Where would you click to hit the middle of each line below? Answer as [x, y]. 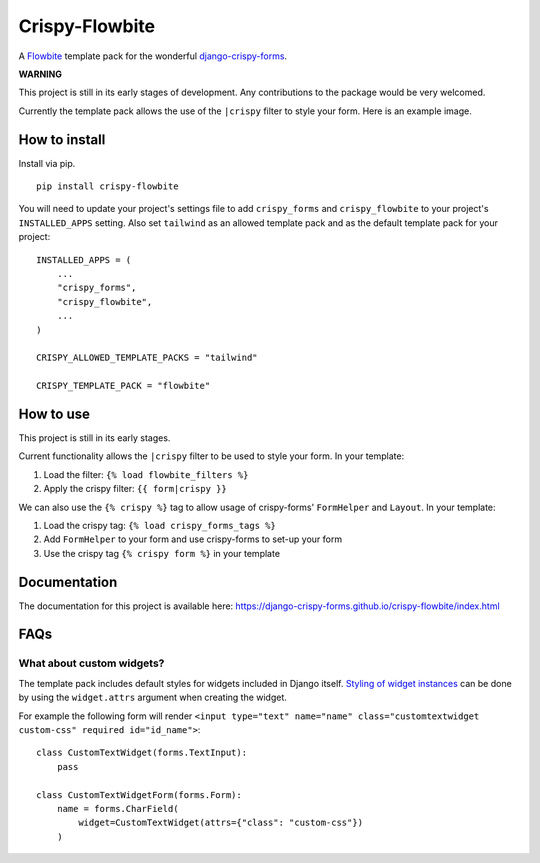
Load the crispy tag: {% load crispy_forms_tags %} [160, 525]
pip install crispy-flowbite [107, 186]
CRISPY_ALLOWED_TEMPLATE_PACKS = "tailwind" [147, 358]
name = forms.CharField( [117, 808]
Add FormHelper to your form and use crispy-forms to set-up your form [193, 539]
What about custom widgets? [91, 663]
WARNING [40, 74]
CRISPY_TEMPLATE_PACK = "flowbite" [123, 386]
